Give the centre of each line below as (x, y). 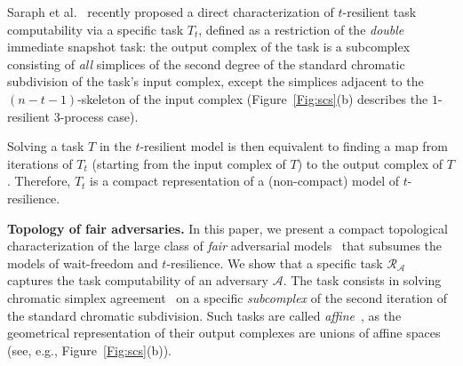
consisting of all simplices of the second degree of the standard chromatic (206, 64)
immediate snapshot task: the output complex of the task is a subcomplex (209, 47)
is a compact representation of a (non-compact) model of (244, 181)
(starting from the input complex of (189, 163)
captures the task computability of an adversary (138, 280)
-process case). (99, 116)
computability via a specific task (96, 29)
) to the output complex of (370, 163)
